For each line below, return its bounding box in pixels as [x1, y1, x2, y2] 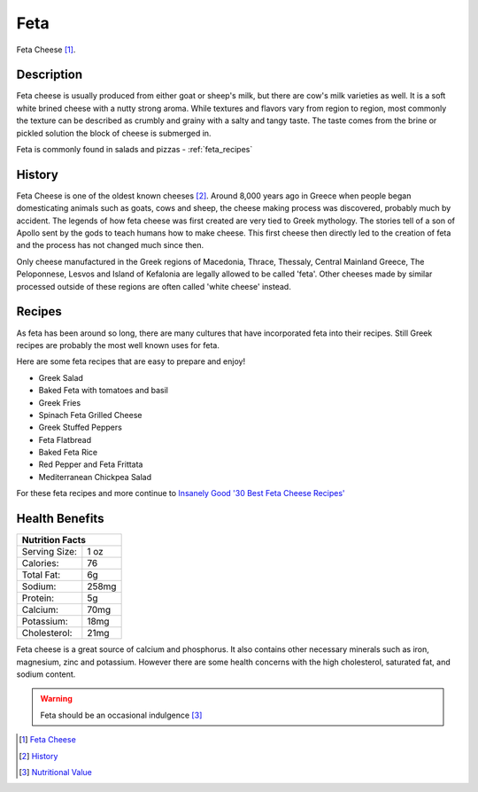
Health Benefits [16, 511, 104, 526]
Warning [40, 694, 73, 704]
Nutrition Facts [21, 534, 86, 547]
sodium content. [16, 669, 76, 679]
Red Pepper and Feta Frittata [38, 459, 143, 470]
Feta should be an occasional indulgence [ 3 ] [40, 710, 203, 720]
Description [16, 67, 83, 82]
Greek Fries [38, 397, 81, 408]
